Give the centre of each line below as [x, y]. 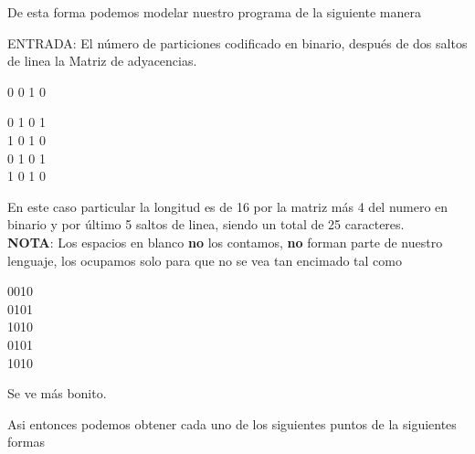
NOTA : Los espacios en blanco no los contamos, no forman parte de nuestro [225, 242]
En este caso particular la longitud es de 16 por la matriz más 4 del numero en [228, 206]
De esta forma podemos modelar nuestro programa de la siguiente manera [214, 12]
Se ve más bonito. [57, 393]
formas [26, 442]
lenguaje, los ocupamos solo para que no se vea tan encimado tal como [205, 260]
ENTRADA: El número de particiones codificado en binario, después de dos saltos [237, 42]
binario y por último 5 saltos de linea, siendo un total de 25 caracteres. [206, 224]
